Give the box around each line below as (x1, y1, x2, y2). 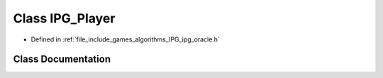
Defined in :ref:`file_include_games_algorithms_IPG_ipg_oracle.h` (30, 35, 220, 44)
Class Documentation (13, 53, 111, 65)
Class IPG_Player (13, 11, 116, 26)
